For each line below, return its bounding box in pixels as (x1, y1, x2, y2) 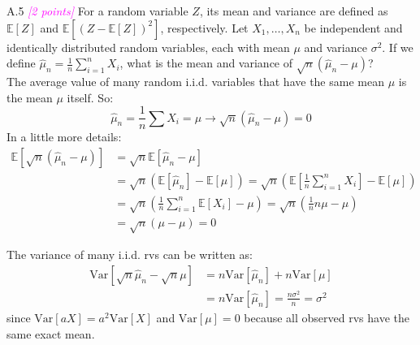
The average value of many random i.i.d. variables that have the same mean (6, 72, 384, 89)
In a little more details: (6, 128, 122, 145)
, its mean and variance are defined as (199, 2, 388, 19)
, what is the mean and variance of (119, 54, 293, 71)
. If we (382, 38, 414, 55)
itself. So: (67, 88, 114, 106)
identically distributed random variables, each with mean (6, 38, 290, 55)
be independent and (304, 19, 403, 36)
